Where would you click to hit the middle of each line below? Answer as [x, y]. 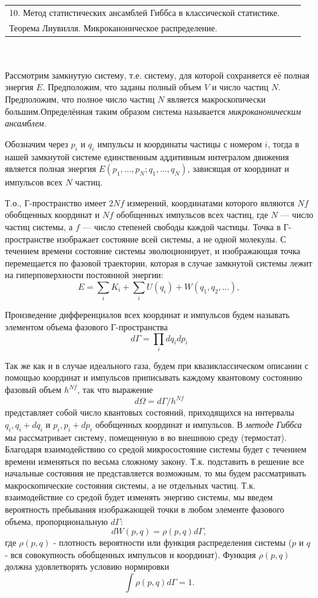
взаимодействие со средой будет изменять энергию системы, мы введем [139, 497]
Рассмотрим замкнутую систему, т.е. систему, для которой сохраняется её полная [157, 75]
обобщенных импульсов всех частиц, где [192, 215]
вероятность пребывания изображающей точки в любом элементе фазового [145, 509]
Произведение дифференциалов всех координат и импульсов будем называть [147, 315]
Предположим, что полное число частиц [80, 99]
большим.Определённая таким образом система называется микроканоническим [153, 111]
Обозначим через [37, 143]
